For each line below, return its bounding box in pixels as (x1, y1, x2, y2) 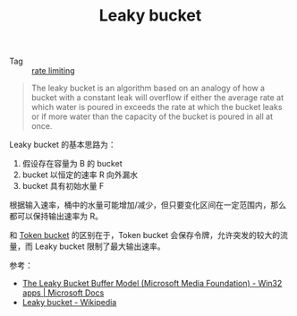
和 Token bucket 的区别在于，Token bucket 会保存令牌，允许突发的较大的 (9, 230, 280, 241)
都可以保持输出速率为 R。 (9, 211, 103, 222)
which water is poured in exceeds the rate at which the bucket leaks (30, 102, 283, 113)
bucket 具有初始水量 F (21, 181, 105, 192)
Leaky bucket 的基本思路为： (9, 140, 116, 150)
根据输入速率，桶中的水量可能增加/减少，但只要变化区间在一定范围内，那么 (9, 200, 287, 210)
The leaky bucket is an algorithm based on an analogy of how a (30, 82, 266, 94)
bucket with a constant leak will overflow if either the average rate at (30, 92, 284, 103)
